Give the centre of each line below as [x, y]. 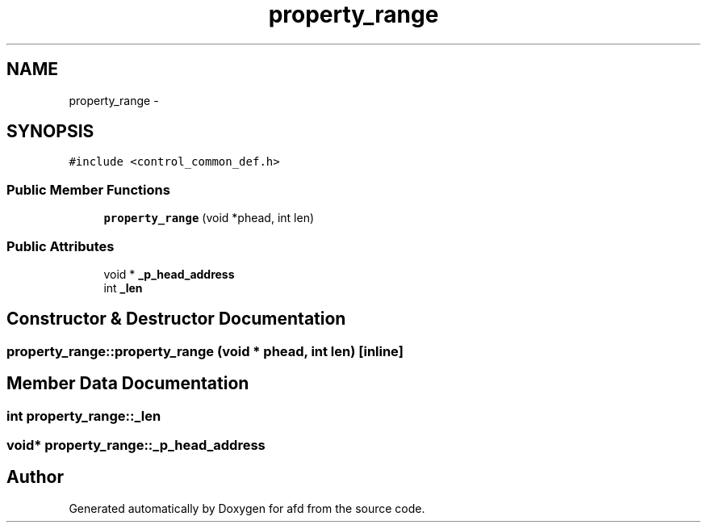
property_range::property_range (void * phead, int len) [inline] [205, 351]
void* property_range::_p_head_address [136, 445]
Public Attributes [61, 246]
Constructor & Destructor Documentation [176, 319]
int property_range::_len [84, 416]
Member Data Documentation [128, 384]
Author [35, 477]
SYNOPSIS [50, 132]
